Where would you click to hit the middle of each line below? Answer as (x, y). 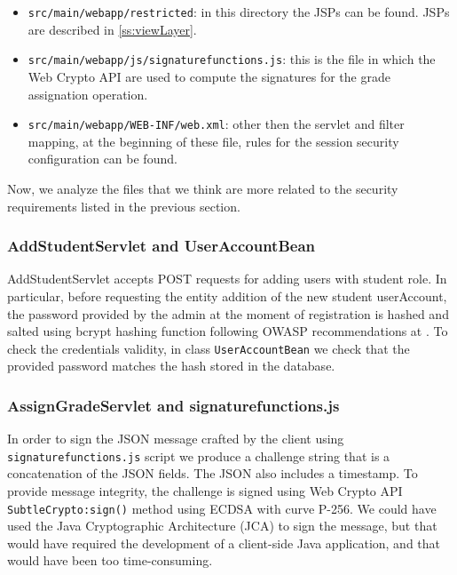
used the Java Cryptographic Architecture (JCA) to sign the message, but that (222, 526)
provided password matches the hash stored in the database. (171, 366)
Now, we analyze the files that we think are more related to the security (203, 188)
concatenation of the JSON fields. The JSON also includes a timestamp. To (213, 473)
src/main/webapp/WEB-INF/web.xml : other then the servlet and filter (216, 124)
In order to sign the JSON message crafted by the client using (176, 439)
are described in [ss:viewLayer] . (112, 29)
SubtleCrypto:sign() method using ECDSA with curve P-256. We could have (222, 508)
